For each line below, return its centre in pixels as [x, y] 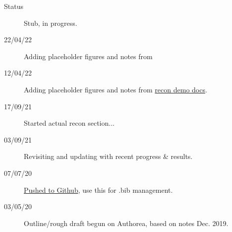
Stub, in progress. [51, 23]
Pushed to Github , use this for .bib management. [98, 190]
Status [14, 6]
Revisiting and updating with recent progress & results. [108, 156]
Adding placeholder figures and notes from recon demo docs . [116, 89]
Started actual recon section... [69, 123]
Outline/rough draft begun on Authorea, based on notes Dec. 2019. [126, 223]
